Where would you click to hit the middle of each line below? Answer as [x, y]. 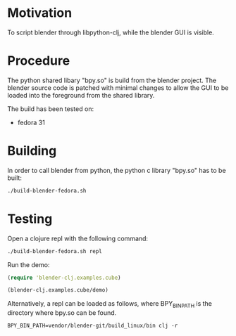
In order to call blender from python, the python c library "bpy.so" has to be [117, 170]
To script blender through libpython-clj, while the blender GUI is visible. [111, 32]
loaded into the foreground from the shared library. [81, 95]
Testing [30, 219]
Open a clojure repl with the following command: [78, 238]
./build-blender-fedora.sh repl [55, 251]
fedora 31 [31, 122]
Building [32, 151]
